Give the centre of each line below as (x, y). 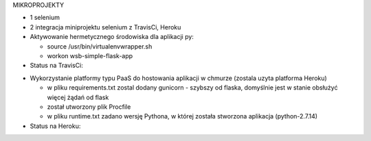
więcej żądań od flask (78, 97)
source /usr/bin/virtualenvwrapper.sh (100, 46)
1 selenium (45, 18)
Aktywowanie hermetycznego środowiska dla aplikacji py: (112, 37)
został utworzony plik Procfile (89, 107)
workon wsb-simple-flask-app (90, 55)
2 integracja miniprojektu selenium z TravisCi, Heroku (105, 27)
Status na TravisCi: (57, 66)
